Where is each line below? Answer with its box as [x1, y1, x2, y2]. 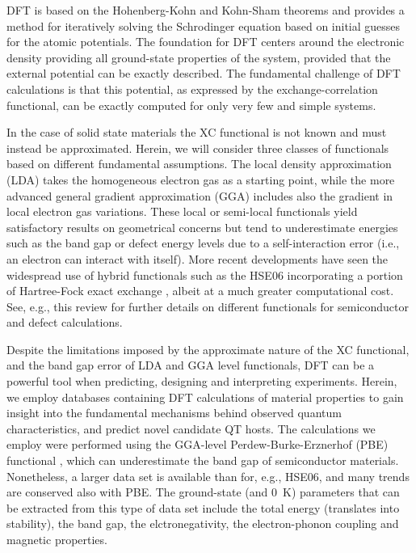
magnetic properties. [6, 531, 107, 547]
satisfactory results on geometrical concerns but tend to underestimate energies [6, 218, 398, 235]
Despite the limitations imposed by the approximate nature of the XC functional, [6, 340, 410, 357]
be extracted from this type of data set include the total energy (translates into [6, 499, 400, 516]
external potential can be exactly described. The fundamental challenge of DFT [6, 65, 401, 82]
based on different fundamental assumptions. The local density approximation [6, 155, 392, 172]
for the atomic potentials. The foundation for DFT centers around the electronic [6, 33, 405, 50]
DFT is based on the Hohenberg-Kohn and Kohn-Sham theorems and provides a [6, 2, 405, 18]
